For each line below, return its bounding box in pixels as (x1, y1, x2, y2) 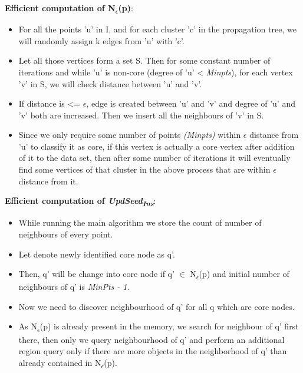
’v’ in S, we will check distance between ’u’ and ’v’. (18, 77, 202, 90)
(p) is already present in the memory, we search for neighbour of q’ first (39, 320, 299, 332)
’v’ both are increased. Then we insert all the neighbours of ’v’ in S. (18, 108, 264, 121)
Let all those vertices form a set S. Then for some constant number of (18, 54, 271, 67)
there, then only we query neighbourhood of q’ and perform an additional (18, 333, 285, 345)
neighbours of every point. (18, 227, 113, 240)
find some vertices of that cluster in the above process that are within (18, 163, 271, 176)
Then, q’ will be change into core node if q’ (18, 268, 174, 280)
